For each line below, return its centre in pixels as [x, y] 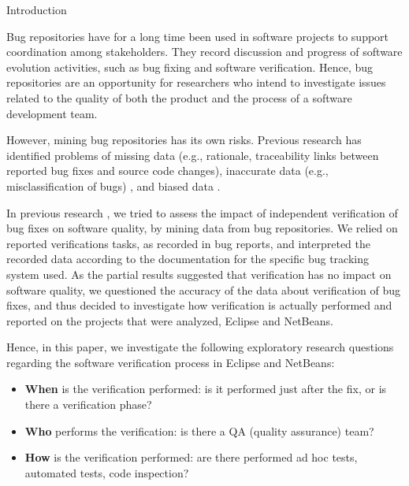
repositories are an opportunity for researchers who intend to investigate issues [196, 82]
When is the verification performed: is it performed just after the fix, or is [206, 389]
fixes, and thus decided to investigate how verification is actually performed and [199, 305]
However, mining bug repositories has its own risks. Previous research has [184, 140]
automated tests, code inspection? [107, 472]
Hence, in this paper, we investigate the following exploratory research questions [200, 347]
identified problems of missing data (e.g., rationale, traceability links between [193, 155]
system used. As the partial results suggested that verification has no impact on [199, 274]
